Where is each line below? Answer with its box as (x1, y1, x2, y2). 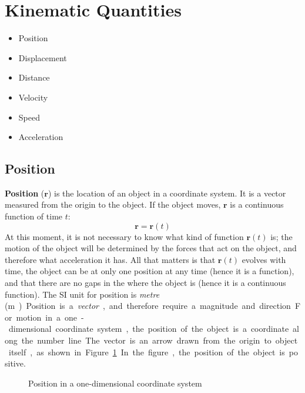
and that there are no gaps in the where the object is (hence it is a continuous (5, 277, 286, 289)
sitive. (5, 357, 26, 369)
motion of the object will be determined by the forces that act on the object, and (5, 242, 297, 254)
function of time (5, 210, 63, 222)
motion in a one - (16, 311, 84, 323)
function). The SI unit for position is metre (5, 288, 160, 300)
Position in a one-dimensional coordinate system (28, 377, 202, 389)
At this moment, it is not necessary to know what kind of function (5, 230, 244, 242)
